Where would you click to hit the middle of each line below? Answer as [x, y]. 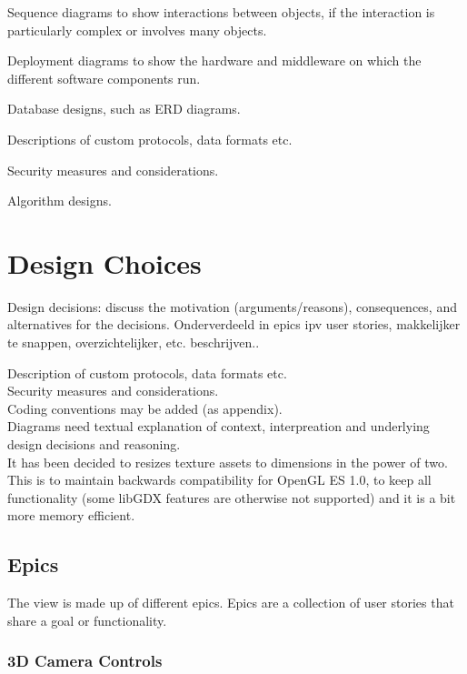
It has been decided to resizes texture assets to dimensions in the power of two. [228, 462]
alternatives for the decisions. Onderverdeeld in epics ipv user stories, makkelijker [234, 324]
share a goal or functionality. [87, 620]
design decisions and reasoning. [94, 444]
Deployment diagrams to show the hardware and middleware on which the [214, 60]
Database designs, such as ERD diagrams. [124, 109]
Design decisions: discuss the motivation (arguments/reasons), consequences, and [232, 306]
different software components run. [104, 78]
